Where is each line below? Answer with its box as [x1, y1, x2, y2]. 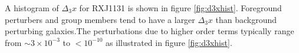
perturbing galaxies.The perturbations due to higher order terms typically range [5, 25, 294, 37]
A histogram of [5, 2, 59, 14]
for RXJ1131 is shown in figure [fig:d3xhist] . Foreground [79, 2, 282, 14]
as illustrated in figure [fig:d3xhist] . [106, 36, 232, 48]
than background [215, 13, 277, 25]
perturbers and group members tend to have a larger [5, 13, 195, 25]
